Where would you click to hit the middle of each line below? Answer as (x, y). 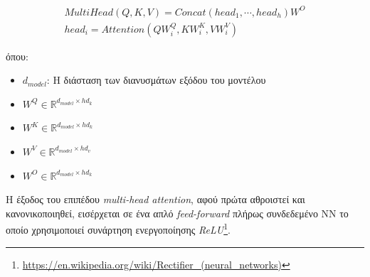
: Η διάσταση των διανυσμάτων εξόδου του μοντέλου (156, 80)
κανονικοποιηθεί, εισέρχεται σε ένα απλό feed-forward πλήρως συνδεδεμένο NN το (177, 213)
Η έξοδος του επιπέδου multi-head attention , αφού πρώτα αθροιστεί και (155, 199)
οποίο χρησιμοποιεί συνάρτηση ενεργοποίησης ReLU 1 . (118, 228)
